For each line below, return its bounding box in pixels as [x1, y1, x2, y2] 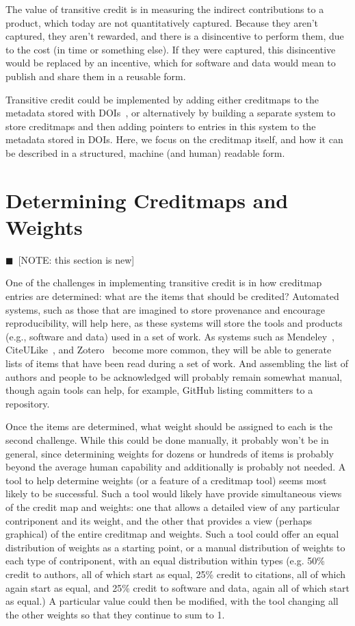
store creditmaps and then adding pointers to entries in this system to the [5, 118, 316, 133]
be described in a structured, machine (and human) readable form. [5, 145, 285, 160]
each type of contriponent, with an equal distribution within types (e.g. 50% [5, 553, 325, 568]
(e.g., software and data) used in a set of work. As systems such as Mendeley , [5, 329, 334, 343]
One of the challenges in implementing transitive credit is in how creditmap [5, 275, 322, 290]
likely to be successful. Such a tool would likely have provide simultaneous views [5, 486, 342, 501]
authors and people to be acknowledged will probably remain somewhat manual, [5, 369, 343, 384]
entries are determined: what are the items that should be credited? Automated [5, 289, 339, 303]
